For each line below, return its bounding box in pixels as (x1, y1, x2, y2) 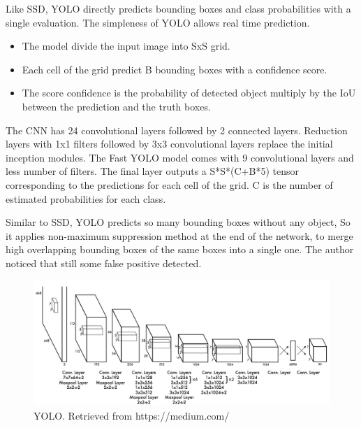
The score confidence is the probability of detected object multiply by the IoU (22, 85, 356, 100)
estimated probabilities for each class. (6, 191, 166, 206)
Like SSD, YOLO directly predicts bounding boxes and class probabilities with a (6, 1, 351, 15)
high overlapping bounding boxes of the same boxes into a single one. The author (6, 242, 354, 257)
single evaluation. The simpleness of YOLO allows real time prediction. (6, 15, 310, 29)
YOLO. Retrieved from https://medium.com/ (34, 408, 230, 422)
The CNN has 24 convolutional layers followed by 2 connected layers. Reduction (6, 122, 348, 137)
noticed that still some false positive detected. (6, 255, 202, 270)
